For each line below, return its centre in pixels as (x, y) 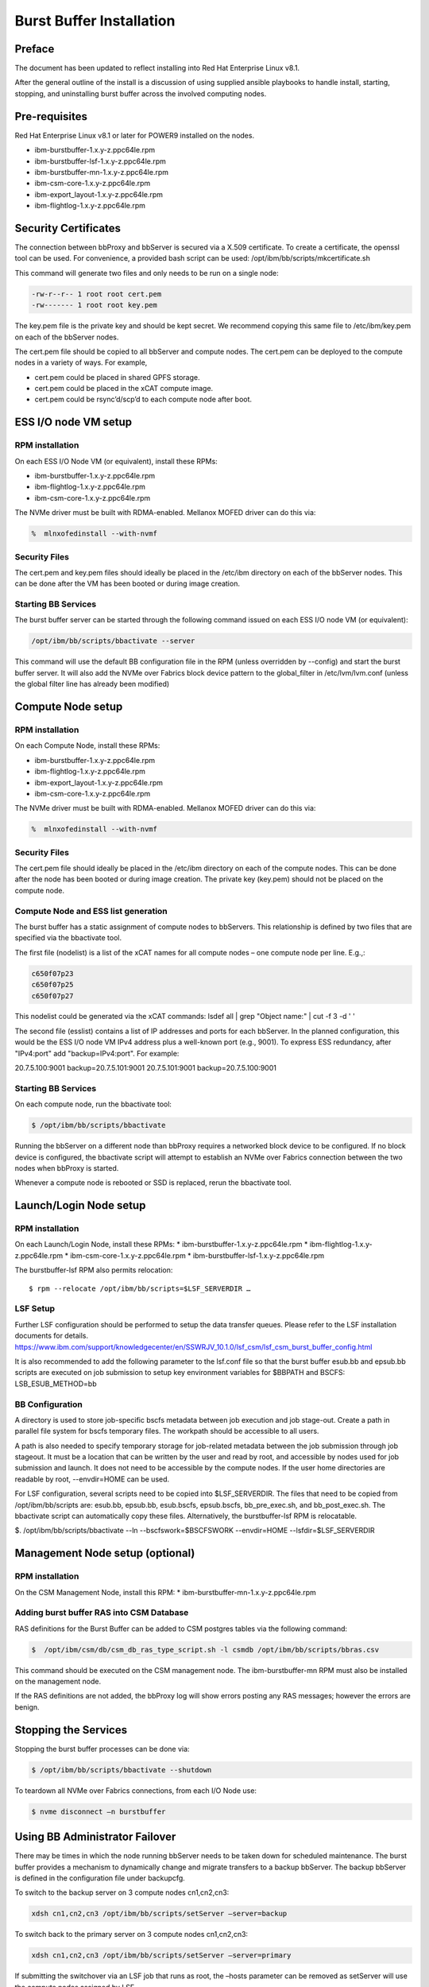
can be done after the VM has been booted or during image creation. (127, 583)
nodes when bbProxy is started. (67, 1168)
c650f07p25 (52, 985)
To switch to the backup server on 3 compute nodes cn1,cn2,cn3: (122, 1892)
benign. (27, 1707)
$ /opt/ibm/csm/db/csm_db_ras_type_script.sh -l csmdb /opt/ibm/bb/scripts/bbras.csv (205, 1650)
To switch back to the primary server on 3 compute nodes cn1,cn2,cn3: (131, 1935)
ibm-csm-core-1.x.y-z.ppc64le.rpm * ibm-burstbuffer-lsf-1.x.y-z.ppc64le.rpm (197, 1255)
